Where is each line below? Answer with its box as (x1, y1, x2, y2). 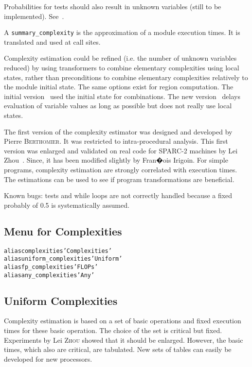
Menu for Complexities (4, 223, 122, 238)
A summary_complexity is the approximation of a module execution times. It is (4, 27, 240, 37)
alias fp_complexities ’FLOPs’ (4, 263, 98, 270)
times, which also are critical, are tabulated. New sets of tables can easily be (4, 344, 232, 354)
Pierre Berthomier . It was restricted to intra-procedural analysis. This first (4, 136, 228, 146)
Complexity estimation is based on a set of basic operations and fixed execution (4, 316, 241, 326)
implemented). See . (4, 11, 64, 21)
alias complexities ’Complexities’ (4, 247, 112, 254)
